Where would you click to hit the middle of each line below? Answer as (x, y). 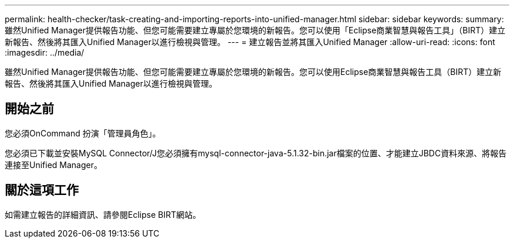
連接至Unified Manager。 (53, 165)
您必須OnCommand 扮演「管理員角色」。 (83, 133)
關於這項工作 (42, 190)
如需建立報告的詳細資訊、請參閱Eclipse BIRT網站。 (103, 214)
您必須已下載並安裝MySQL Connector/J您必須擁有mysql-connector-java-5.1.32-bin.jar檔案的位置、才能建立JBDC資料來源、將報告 (256, 153)
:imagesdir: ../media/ (45, 52)
